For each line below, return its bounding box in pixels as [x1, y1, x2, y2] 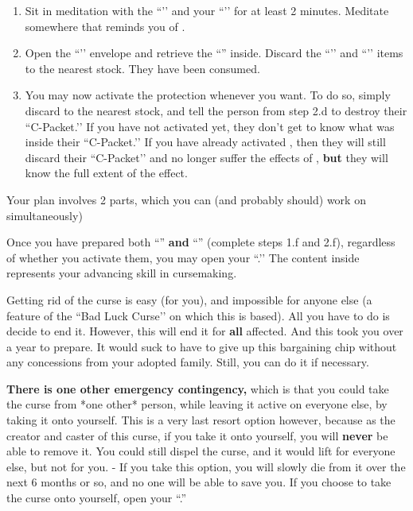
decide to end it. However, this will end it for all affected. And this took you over [6, 323, 403, 339]
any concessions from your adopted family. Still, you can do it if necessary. [6, 354, 369, 370]
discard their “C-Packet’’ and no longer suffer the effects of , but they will [25, 149, 388, 165]
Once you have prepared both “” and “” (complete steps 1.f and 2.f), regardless [6, 234, 395, 250]
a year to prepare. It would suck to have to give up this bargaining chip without [6, 338, 397, 354]
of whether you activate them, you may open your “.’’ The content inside [6, 249, 360, 265]
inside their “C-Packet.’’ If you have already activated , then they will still [25, 134, 386, 150]
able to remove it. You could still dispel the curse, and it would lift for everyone [6, 443, 395, 459]
